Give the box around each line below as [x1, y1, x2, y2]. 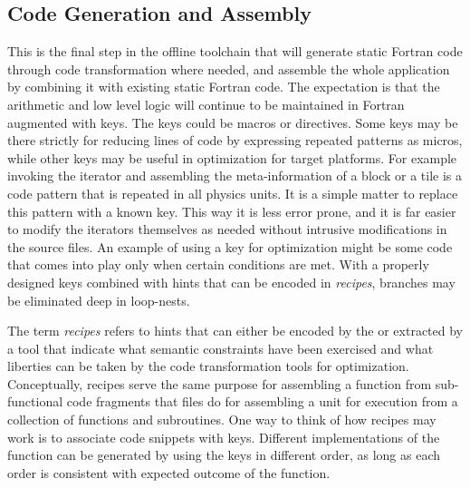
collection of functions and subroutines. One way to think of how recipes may [7, 410, 436, 429]
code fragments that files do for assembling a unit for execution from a [66, 392, 458, 411]
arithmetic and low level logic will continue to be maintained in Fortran [7, 94, 405, 113]
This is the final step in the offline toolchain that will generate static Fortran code [7, 42, 463, 61]
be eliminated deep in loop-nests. [7, 290, 190, 309]
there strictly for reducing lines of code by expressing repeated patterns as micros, [7, 131, 463, 150]
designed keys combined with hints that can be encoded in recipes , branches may [7, 272, 456, 291]
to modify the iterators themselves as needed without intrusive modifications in [7, 220, 447, 239]
